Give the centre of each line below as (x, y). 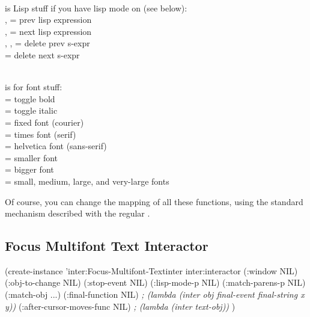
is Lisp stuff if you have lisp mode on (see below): (96, 8)
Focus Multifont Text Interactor (107, 246)
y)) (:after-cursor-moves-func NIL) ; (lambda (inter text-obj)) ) (120, 306)
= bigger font (29, 169)
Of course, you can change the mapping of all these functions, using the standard (154, 201)
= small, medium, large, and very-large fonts (87, 181)
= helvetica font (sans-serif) (56, 146)
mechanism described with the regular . (77, 213)
